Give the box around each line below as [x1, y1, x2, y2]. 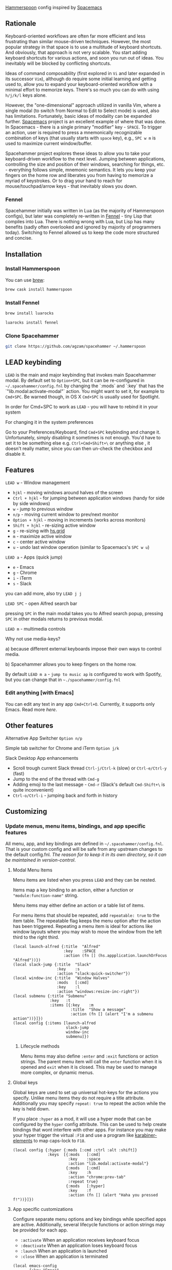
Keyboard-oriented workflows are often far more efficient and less [5, 33, 146, 39]
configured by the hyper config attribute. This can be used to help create [12, 1121, 167, 1128]
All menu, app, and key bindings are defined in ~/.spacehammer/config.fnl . [5, 840, 164, 847]
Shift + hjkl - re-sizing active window [12, 522, 96, 528]
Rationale [5, 19, 36, 28]
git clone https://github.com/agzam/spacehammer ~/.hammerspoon [5, 344, 146, 349]
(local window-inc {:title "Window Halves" [12, 976, 110, 981]
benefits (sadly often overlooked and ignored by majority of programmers [5, 224, 161, 230]
